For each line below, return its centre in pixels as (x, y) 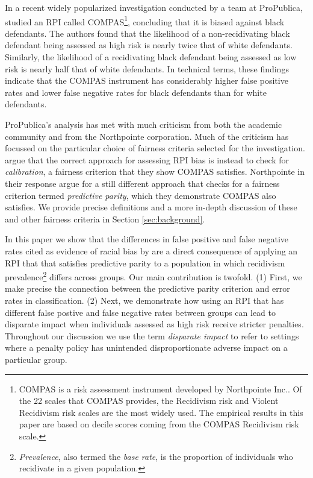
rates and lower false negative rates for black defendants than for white (136, 92)
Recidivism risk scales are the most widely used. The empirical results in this (161, 412)
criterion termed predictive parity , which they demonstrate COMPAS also (141, 195)
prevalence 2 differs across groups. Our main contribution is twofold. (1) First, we (153, 276)
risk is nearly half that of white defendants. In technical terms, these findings (147, 68)
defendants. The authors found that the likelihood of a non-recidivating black (147, 33)
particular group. (36, 359)
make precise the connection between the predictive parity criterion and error (147, 288)
